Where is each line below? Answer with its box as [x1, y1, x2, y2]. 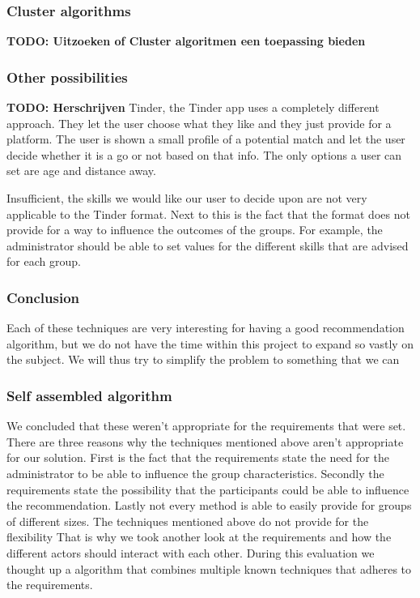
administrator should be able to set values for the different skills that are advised [6, 237, 409, 254]
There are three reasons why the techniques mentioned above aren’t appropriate [6, 433, 404, 450]
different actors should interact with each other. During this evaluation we [6, 544, 375, 561]
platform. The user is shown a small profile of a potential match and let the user [6, 130, 405, 147]
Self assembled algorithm [6, 385, 172, 405]
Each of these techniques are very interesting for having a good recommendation [6, 319, 405, 336]
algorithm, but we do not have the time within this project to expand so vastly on [6, 335, 414, 352]
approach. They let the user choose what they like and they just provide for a [6, 114, 392, 131]
